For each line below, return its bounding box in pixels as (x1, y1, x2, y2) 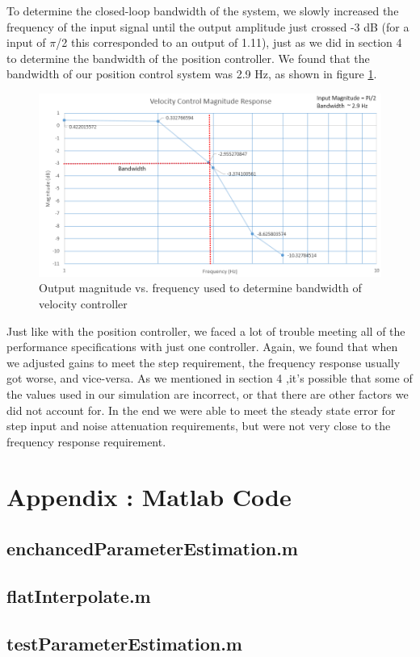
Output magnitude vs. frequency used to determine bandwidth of (39, 279, 362, 296)
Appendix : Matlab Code (6, 480, 292, 513)
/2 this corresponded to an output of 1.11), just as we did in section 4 (56, 34, 402, 51)
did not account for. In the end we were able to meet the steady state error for (6, 401, 396, 418)
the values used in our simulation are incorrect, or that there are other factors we (6, 385, 409, 402)
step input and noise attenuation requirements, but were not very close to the (6, 417, 391, 434)
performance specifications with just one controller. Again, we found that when (6, 338, 398, 355)
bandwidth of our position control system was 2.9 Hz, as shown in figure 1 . (6, 65, 377, 82)
